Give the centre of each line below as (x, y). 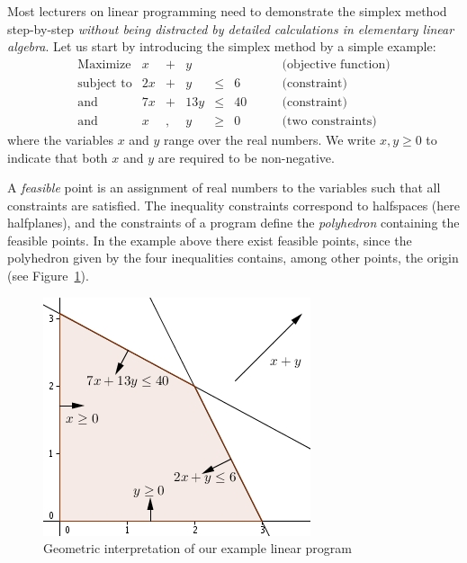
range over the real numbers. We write (270, 139)
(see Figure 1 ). (48, 276)
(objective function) (336, 64)
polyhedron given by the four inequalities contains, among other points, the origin (233, 258)
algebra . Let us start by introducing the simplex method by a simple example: (222, 46)
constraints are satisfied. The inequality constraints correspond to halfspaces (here (233, 205)
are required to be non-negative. (246, 157)
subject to (105, 83)
